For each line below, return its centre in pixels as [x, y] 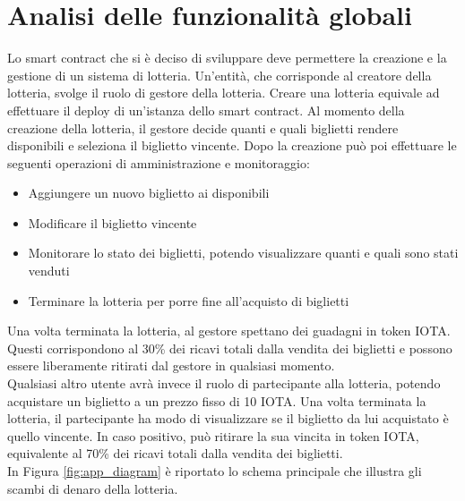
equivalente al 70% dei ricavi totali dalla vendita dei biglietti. [175, 453]
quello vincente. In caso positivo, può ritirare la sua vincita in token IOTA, [213, 435]
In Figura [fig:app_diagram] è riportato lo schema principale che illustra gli [215, 471]
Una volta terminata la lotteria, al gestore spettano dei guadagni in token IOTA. [229, 331]
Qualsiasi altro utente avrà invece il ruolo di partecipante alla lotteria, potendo [224, 383]
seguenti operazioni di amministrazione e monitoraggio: [159, 162]
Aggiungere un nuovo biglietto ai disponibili [149, 193]
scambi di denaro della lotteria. [93, 488]
